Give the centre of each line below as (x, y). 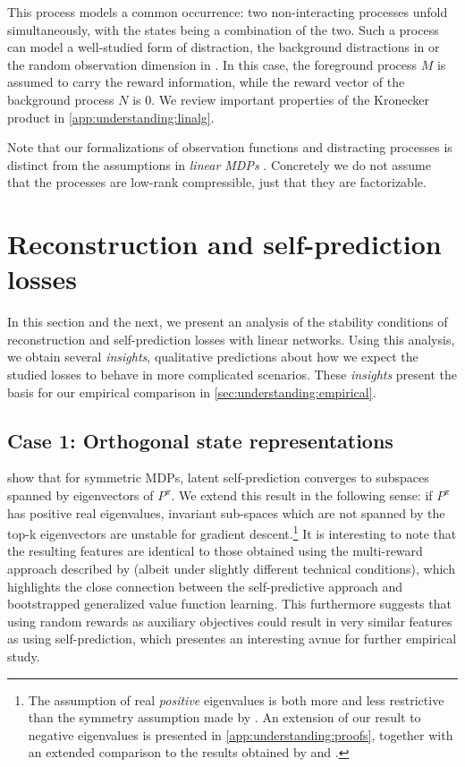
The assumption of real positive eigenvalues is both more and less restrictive (236, 699)
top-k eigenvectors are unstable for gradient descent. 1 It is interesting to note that (232, 532)
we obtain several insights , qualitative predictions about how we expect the (213, 357)
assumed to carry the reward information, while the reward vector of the (206, 82)
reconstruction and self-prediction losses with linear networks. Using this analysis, (231, 339)
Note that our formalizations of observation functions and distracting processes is (230, 147)
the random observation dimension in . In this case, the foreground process (212, 64)
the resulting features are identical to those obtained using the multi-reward (215, 551)
